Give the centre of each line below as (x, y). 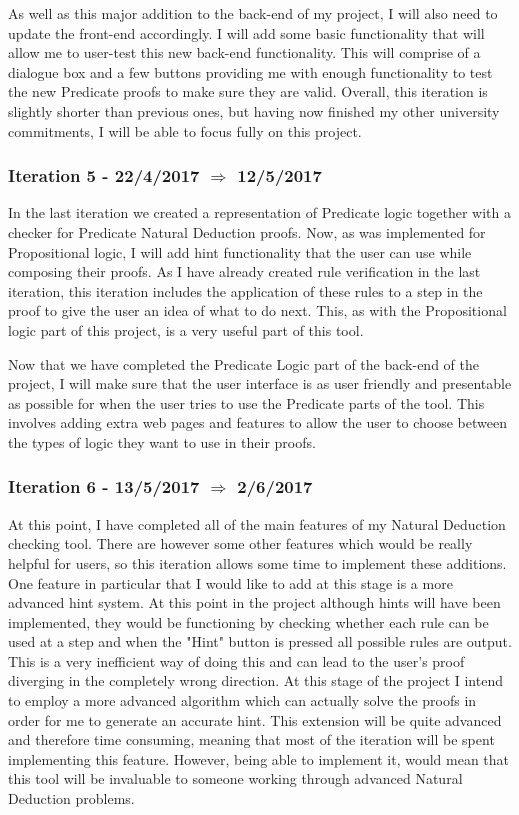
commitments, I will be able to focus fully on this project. (185, 130)
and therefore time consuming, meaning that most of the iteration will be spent (251, 739)
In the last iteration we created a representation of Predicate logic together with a (259, 212)
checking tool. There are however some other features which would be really (240, 543)
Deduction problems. (71, 798)
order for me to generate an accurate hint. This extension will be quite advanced (255, 719)
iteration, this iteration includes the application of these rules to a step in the (245, 290)
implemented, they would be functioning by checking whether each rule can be (248, 621)
